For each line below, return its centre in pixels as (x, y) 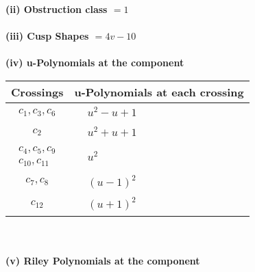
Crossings (37, 92)
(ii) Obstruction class (57, 9)
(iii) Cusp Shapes (47, 36)
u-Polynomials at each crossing (159, 92)
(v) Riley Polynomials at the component (103, 260)
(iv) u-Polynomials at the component (95, 63)
